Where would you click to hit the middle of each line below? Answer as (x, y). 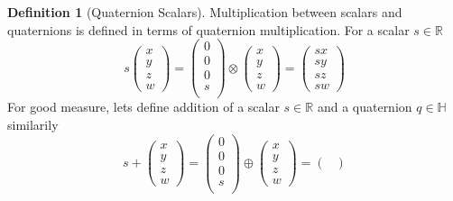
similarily (33, 124)
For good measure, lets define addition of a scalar (143, 107)
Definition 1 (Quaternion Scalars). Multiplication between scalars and (205, 12)
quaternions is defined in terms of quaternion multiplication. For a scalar (208, 29)
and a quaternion (365, 107)
